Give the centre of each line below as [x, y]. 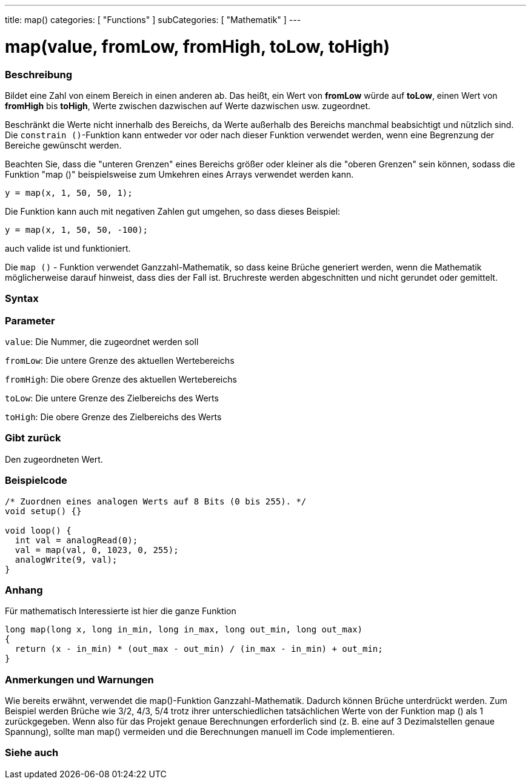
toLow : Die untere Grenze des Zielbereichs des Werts [112, 398]
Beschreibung [39, 74]
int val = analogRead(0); [76, 540]
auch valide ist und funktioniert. [68, 248]
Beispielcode [36, 481]
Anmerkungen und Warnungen [79, 679]
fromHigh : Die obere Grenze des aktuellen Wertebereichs [121, 379]
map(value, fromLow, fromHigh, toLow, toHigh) [197, 46]
